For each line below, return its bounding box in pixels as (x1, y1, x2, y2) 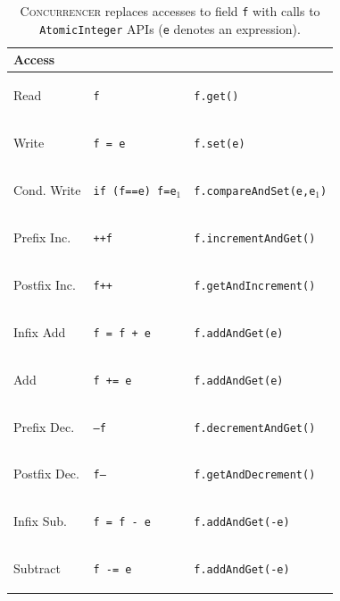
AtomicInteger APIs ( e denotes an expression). (39, 19, 301, 38)
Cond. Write (13, 181, 81, 199)
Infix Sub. (13, 512, 67, 530)
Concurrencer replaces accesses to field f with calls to (20, 2, 320, 20)
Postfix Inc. (13, 275, 76, 293)
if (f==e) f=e (93, 184, 177, 198)
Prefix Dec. (13, 417, 75, 436)
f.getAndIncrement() (194, 279, 316, 292)
